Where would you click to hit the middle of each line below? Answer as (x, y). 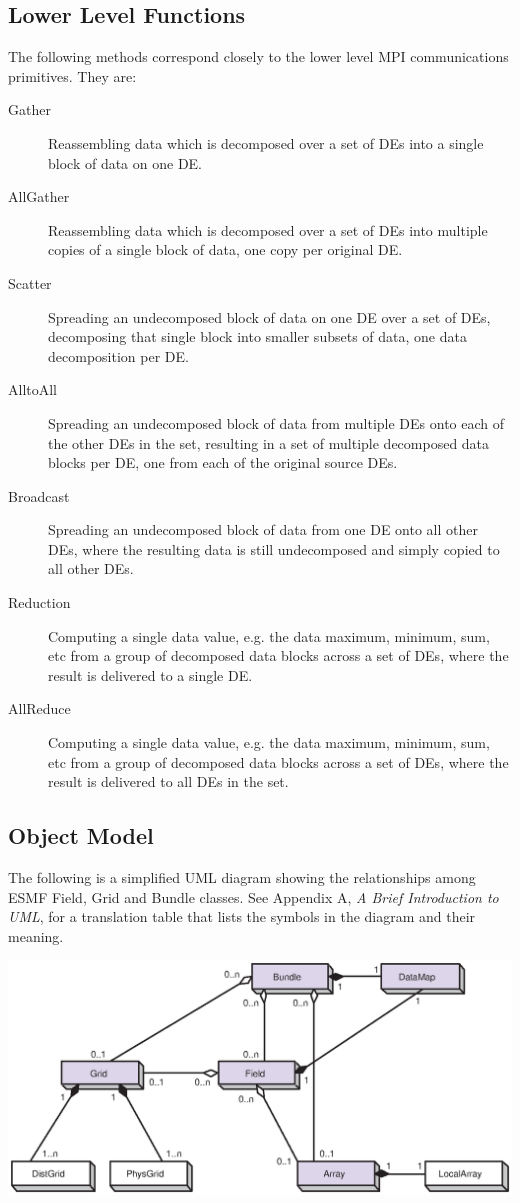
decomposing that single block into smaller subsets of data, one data (257, 336)
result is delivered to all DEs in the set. (168, 781)
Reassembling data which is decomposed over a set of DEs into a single (266, 142)
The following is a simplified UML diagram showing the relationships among (242, 877)
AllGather (39, 196)
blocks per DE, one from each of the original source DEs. (223, 462)
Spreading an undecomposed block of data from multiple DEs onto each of (276, 422)
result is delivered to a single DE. (150, 674)
